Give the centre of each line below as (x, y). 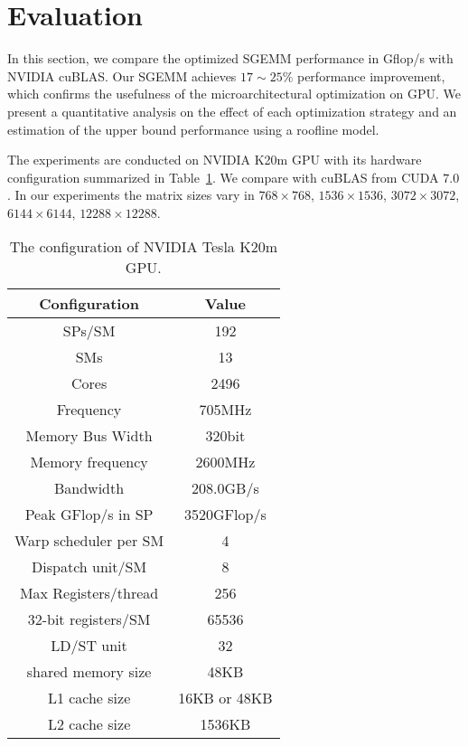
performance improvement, (371, 76)
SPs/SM (89, 331)
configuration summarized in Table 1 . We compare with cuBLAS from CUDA (223, 177)
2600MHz (225, 462)
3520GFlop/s (225, 515)
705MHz (225, 410)
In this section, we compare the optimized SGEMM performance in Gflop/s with (230, 58)
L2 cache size (89, 724)
